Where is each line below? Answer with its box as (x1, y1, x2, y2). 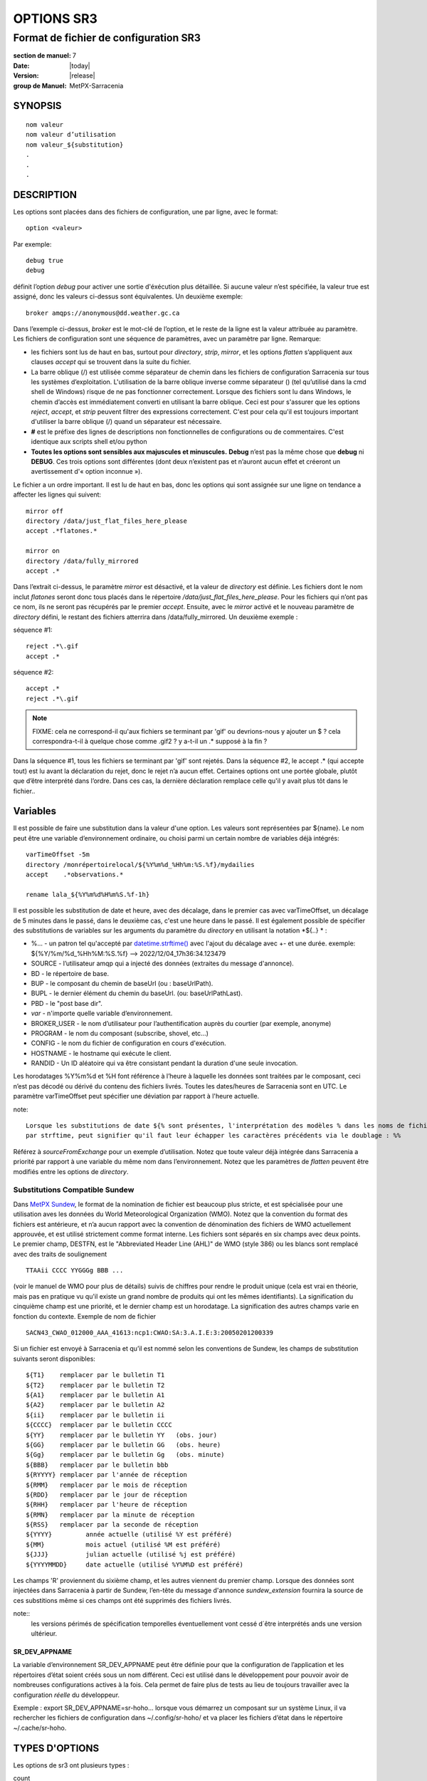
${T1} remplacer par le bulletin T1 (26, 1371, 165, 1379)
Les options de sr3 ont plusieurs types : (13, 1760, 130, 1770)
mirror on (26, 547, 60, 555)
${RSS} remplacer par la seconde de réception (26, 1521, 199, 1529)
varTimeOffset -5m (26, 851, 90, 858)
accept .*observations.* (26, 871, 124, 879)
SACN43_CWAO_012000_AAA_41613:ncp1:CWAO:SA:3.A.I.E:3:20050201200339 (26, 1329, 274, 1337)
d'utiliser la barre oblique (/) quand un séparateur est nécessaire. (31, 417, 222, 426)
